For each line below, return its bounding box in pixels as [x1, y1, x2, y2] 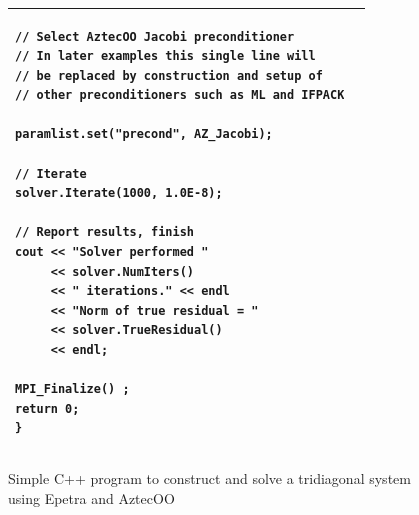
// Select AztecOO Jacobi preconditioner [15, 29, 295, 44]
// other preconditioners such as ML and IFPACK [15, 88, 345, 103]
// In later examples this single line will [15, 49, 316, 64]
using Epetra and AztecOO [8, 488, 175, 509]
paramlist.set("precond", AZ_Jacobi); [15, 127, 273, 142]
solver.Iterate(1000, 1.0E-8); [15, 186, 223, 201]
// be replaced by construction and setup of [15, 68, 323, 83]
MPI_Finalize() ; [15, 382, 130, 397]
